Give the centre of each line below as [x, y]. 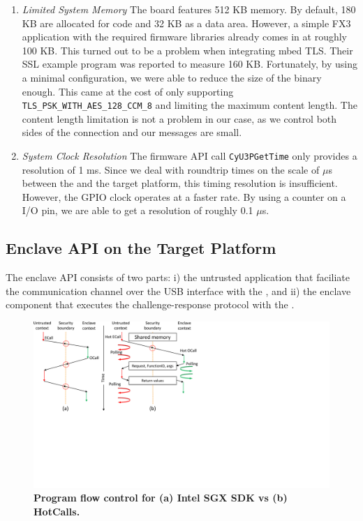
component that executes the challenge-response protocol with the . [150, 304]
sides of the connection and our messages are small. [132, 132]
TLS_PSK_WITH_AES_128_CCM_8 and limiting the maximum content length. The [190, 105]
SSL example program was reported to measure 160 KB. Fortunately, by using [190, 64]
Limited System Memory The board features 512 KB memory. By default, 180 [189, 9]
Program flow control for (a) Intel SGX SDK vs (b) [161, 498]
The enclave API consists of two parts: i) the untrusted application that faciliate [178, 277]
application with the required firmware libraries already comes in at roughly [185, 37]
